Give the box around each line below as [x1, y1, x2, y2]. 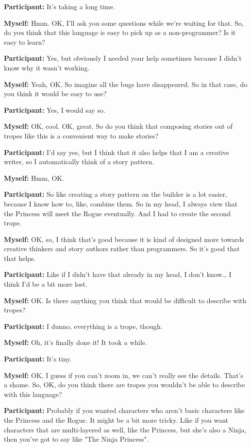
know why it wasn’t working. [4, 62, 90, 72]
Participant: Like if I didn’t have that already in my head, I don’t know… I [4, 269, 232, 279]
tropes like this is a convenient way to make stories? [4, 130, 159, 140]
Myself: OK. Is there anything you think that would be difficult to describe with [4, 295, 247, 305]
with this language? [4, 389, 62, 399]
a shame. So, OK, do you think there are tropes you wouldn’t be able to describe [4, 379, 245, 390]
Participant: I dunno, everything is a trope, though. [4, 321, 163, 331]
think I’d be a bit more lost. [4, 279, 87, 289]
